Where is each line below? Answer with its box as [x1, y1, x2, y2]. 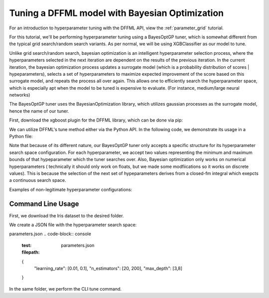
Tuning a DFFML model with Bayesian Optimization [9, 7, 224, 18]
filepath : [21, 249, 40, 255]
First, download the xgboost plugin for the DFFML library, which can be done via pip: [9, 117, 183, 123]
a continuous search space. [9, 177, 66, 183]
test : [21, 242, 32, 248]
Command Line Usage [9, 199, 79, 208]
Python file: [9, 134, 33, 140]
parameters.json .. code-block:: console [9, 231, 92, 237]
